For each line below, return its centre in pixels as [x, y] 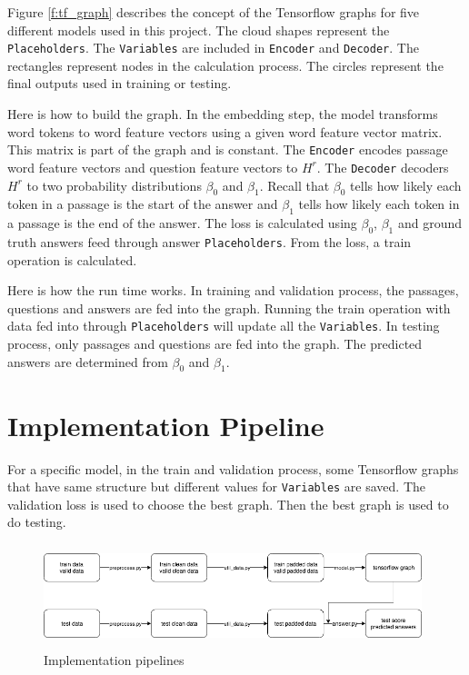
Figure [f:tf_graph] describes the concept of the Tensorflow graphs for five [214, 12]
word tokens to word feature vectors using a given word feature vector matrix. [225, 131]
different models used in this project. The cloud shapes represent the [199, 30]
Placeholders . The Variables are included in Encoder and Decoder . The [213, 48]
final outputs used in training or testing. [120, 83]
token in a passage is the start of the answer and [143, 204]
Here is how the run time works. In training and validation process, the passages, [233, 290]
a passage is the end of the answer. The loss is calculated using [182, 223]
